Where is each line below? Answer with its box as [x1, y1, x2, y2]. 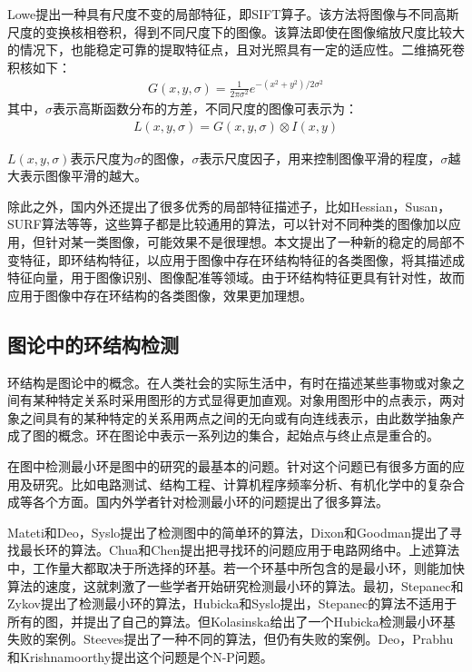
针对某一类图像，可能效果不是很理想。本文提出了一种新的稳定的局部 [44, 232, 452, 252]
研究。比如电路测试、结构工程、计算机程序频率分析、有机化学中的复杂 [32, 474, 452, 493]
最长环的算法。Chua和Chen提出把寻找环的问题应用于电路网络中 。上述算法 [19, 540, 460, 559]
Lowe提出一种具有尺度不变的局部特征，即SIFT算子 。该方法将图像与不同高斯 [7, 5, 459, 23]
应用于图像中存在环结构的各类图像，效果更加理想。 [7, 285, 312, 304]
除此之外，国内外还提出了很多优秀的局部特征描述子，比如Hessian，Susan [7, 196, 438, 215]
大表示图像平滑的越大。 [7, 166, 147, 185]
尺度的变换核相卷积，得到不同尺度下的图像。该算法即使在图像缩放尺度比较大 [7, 22, 465, 41]
